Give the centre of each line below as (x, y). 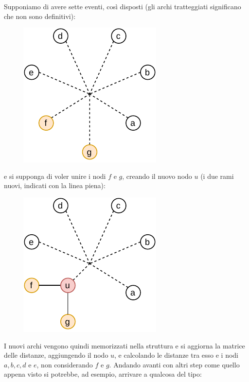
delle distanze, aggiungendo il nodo (56, 355)
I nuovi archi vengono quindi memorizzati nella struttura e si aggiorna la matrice (124, 345)
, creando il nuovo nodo (157, 176)
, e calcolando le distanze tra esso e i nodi (177, 355)
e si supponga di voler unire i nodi (55, 176)
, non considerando (65, 364)
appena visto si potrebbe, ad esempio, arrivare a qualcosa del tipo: (103, 374)
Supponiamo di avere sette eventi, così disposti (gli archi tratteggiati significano (123, 6)
